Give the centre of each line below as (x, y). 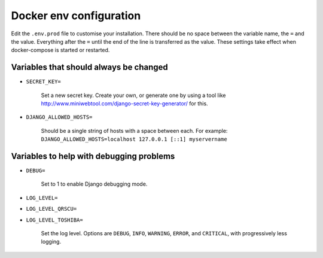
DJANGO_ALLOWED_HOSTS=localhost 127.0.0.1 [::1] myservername (134, 139)
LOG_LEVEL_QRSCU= (51, 209)
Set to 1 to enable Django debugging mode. (94, 184)
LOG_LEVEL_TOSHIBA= (54, 220)
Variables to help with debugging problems (93, 156)
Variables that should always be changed (90, 67)
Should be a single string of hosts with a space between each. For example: (134, 130)
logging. (51, 242)
